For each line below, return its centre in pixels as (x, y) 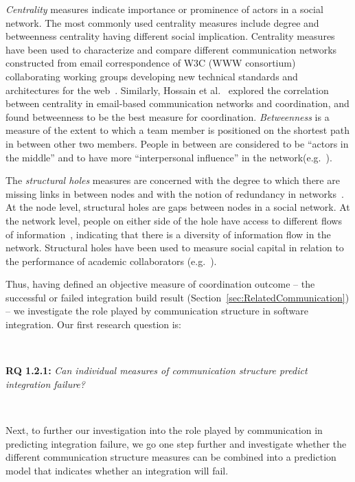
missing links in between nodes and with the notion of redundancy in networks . (175, 193)
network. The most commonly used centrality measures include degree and (162, 22)
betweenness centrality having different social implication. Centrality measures (170, 36)
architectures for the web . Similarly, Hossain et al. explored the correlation (167, 90)
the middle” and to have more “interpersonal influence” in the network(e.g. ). (169, 157)
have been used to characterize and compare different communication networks (171, 49)
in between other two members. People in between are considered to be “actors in (177, 143)
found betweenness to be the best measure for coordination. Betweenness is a (168, 116)
